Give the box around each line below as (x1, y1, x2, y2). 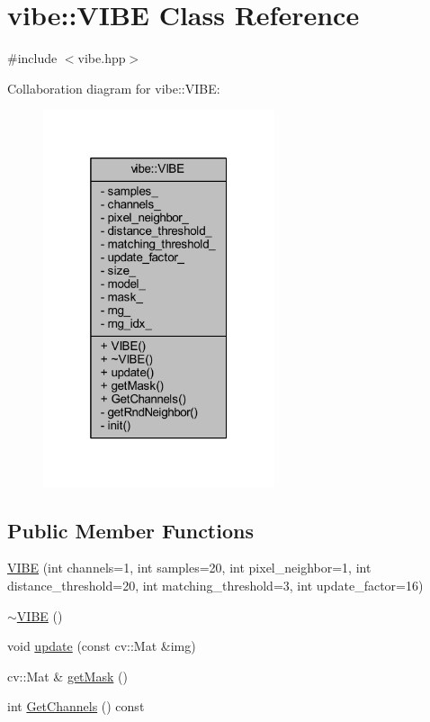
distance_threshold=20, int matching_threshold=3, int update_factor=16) (7, 575, 424, 594)
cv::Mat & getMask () (7, 666, 128, 685)
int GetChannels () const (7, 697, 145, 716)
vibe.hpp (77, 49, 126, 68)
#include (7, 49, 58, 68)
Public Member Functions (7, 516, 254, 544)
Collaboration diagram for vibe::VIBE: (7, 78, 220, 97)
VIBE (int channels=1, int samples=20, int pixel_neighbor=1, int (7, 558, 372, 577)
